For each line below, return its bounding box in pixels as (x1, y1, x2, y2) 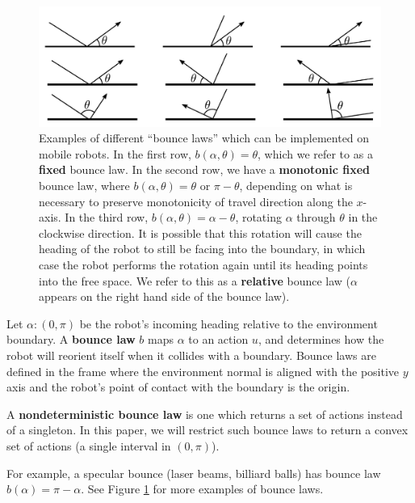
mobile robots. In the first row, (39, 145, 191, 162)
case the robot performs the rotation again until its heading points (39, 256, 368, 273)
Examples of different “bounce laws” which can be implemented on (39, 129, 370, 146)
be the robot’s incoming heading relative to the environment (79, 315, 378, 332)
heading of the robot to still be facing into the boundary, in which (39, 240, 366, 257)
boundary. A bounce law (6, 331, 136, 348)
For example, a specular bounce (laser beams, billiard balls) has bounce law (6, 464, 381, 481)
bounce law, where (39, 177, 130, 194)
